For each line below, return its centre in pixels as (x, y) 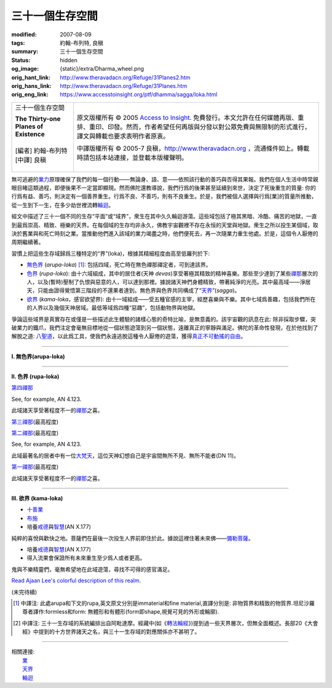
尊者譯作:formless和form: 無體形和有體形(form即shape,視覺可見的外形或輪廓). (121, 612)
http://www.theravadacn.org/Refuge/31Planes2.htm (125, 77)
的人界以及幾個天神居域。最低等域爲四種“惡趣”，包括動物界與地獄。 (113, 308)
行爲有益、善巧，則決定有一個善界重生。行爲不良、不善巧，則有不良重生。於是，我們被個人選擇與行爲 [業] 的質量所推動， (164, 196)
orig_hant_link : (31, 77)
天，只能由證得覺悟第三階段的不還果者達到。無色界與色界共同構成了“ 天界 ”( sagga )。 (133, 291)
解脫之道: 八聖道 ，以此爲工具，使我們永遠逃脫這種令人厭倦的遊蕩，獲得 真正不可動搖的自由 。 (128, 336)
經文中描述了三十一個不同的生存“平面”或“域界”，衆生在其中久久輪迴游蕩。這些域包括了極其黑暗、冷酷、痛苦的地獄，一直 (164, 216)
